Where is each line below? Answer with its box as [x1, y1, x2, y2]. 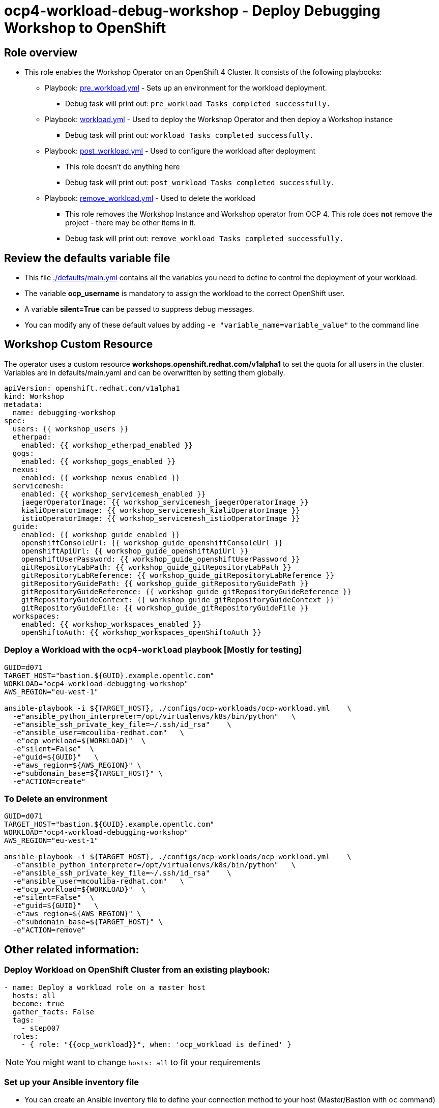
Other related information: [4, 943, 139, 956]
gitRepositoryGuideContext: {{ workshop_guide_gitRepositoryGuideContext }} [21, 595, 335, 604]
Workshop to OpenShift [4, 19, 166, 37]
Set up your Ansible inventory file [4, 1076, 139, 1087]
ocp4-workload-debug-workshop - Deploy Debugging [4, 2, 381, 19]
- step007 [21, 1024, 60, 1032]
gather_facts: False [12, 1007, 95, 1016]
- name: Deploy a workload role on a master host [4, 983, 206, 992]
